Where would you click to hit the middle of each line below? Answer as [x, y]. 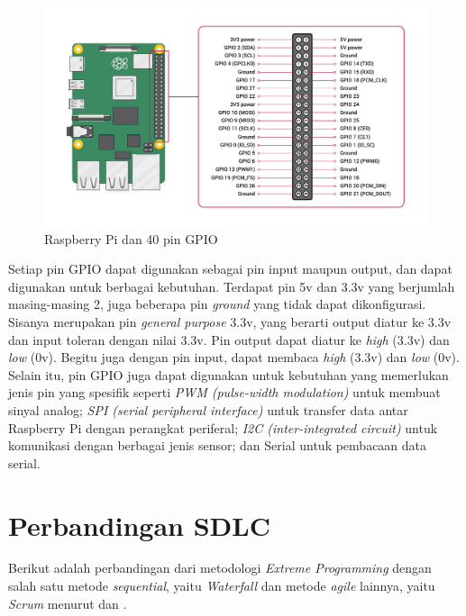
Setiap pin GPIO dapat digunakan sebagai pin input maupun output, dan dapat [230, 269]
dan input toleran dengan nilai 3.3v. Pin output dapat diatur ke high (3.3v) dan [229, 339]
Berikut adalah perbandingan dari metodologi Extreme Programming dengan [220, 568]
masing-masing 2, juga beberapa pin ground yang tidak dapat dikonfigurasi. [217, 304]
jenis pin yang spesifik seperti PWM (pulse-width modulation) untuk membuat [224, 392]
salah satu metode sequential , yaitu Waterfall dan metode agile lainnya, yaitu [222, 586]
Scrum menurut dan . [68, 603]
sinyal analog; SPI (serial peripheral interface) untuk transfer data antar [208, 409]
